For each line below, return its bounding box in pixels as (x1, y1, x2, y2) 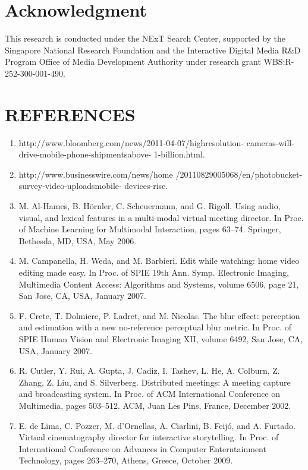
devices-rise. (124, 179, 168, 192)
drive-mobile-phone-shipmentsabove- (18, 148, 152, 160)
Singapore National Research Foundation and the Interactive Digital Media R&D (5, 43, 301, 56)
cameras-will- (246, 136, 294, 149)
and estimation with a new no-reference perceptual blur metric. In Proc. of (18, 321, 292, 333)
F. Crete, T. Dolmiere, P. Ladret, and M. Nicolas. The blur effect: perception (18, 309, 300, 321)
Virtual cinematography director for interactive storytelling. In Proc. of (18, 431, 279, 443)
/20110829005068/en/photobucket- (175, 168, 303, 180)
